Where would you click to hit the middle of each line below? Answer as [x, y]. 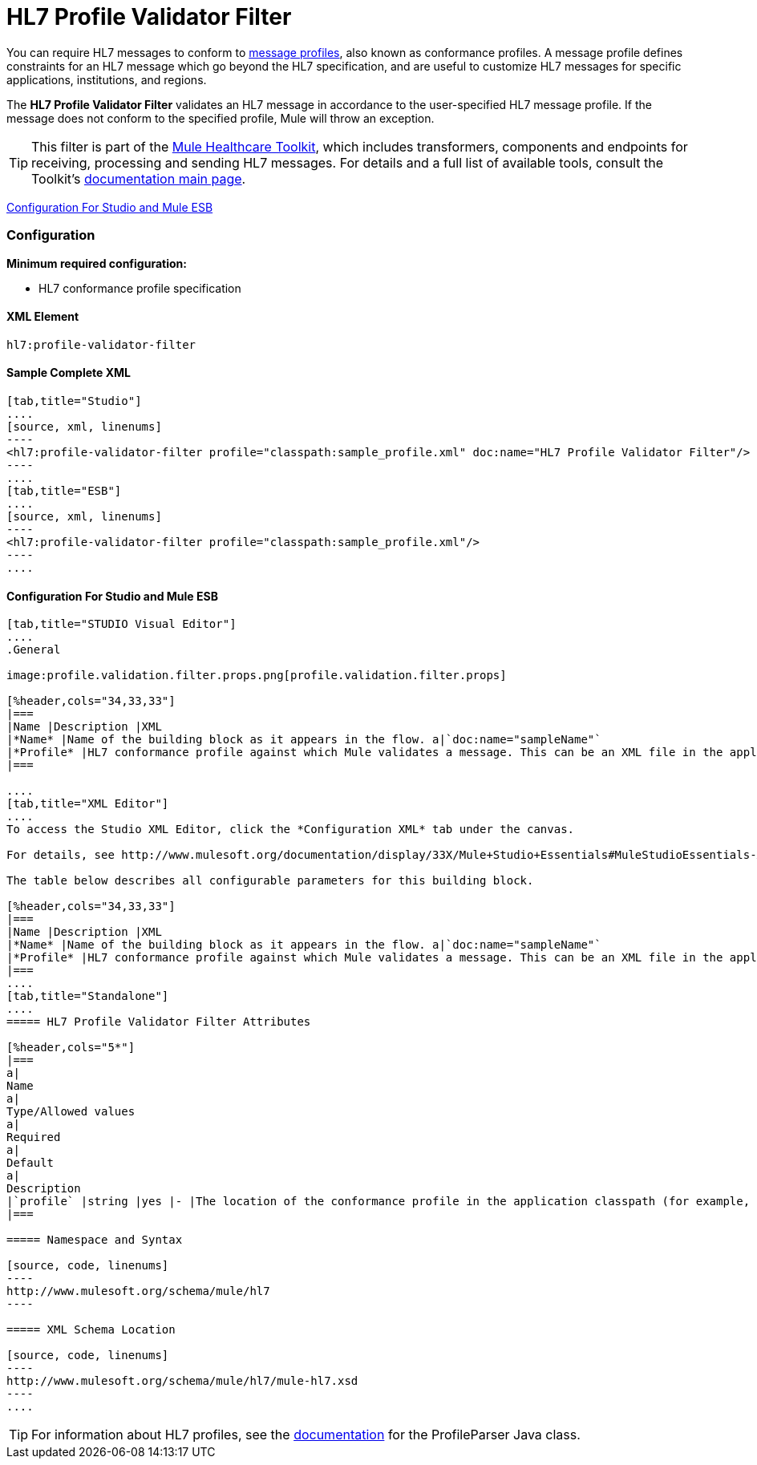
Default [30, 1163]
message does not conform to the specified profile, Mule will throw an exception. [221, 118]
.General [34, 650]
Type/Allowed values [71, 1112]
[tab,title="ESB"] [64, 490]
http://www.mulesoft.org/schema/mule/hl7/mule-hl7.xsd [182, 1381]
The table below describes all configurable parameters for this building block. [270, 881]
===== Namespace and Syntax [95, 1240]
